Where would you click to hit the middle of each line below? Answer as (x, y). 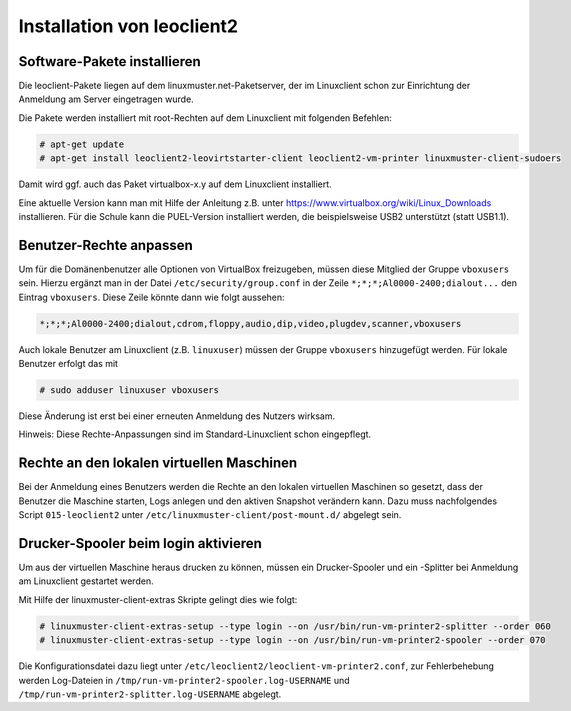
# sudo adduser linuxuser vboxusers (129, 390)
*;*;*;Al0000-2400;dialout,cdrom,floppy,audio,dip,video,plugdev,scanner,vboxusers (250, 323)
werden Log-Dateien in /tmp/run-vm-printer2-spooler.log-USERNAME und (184, 680)
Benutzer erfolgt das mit (68, 364)
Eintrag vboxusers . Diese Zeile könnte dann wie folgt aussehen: (151, 297)
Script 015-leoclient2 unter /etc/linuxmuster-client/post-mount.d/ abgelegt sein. (210, 515)
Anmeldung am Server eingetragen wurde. (106, 99)
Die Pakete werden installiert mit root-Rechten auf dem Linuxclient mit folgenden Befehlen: (205, 117)
